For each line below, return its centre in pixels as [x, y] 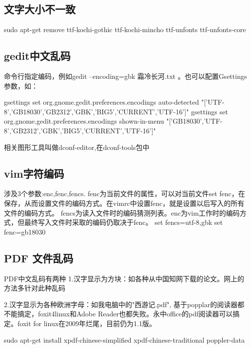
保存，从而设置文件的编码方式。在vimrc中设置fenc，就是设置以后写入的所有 [124, 203]
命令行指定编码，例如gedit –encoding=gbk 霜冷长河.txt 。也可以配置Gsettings [125, 76]
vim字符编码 [34, 173]
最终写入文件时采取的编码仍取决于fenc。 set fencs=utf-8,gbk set [123, 222]
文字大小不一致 [40, 9]
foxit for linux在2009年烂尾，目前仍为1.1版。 [87, 323]
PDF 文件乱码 [39, 258]
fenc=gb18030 [25, 231]
